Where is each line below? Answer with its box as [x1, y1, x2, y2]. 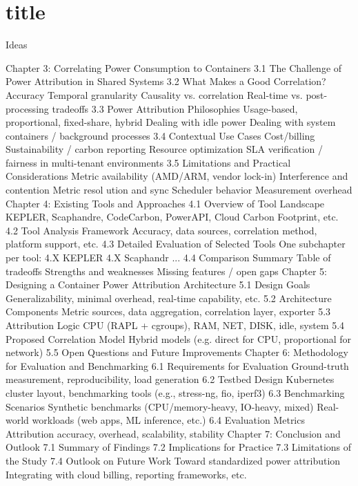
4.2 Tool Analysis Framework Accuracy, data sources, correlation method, [6, 223, 317, 237]
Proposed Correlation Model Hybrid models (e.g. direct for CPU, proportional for [6, 331, 352, 346]
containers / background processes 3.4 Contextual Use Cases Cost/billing [6, 128, 315, 142]
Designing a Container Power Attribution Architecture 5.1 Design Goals [6, 277, 310, 292]
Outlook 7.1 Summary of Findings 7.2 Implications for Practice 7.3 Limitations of [6, 440, 352, 454]
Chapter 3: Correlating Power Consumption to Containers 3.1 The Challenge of [6, 60, 342, 75]
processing [6, 101, 49, 115]
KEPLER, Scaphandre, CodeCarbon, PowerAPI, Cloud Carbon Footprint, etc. [6, 209, 339, 224]
